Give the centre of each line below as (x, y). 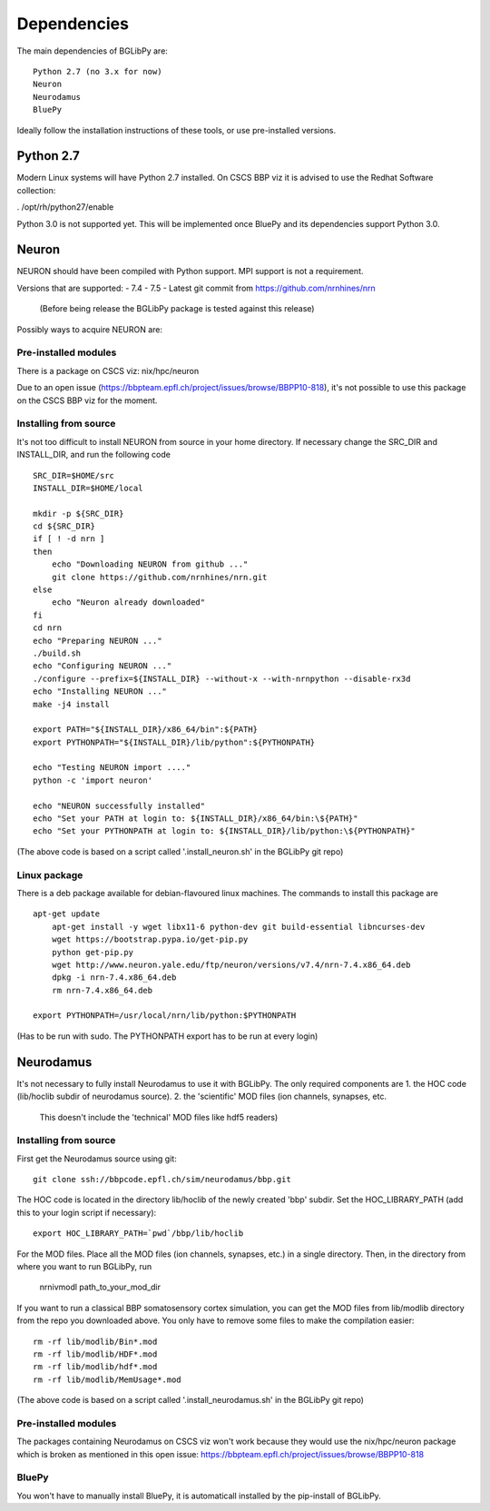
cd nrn (48, 628)
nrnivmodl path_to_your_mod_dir (100, 1287)
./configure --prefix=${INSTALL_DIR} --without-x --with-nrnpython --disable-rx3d (222, 678)
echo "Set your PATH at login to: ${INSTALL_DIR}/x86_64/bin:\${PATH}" (196, 819)
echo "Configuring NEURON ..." (103, 666)
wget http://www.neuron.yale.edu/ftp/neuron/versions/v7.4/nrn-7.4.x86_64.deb (231, 964)
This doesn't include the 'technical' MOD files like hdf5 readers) (159, 1117)
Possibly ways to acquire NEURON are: (90, 329)
